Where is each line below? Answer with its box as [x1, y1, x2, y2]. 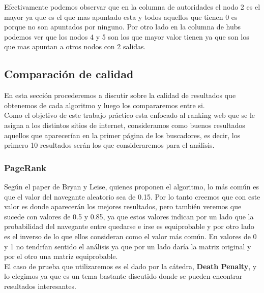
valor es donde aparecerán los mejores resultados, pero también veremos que [4, 201, 242, 212]
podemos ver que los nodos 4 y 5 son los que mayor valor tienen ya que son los [4, 31, 249, 42]
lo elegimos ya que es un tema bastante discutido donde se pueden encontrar [4, 271, 243, 281]
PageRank [4, 161, 47, 174]
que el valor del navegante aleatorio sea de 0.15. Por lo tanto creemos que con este [4, 191, 260, 202]
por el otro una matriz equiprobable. [4, 251, 118, 262]
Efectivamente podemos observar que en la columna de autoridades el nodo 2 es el [4, 2, 260, 12]
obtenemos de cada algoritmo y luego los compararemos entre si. [4, 100, 205, 110]
